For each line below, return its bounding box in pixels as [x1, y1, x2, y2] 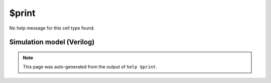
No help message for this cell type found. [9, 25, 95, 31]
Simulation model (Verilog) [9, 38, 95, 46]
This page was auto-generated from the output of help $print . [23, 64, 158, 70]
